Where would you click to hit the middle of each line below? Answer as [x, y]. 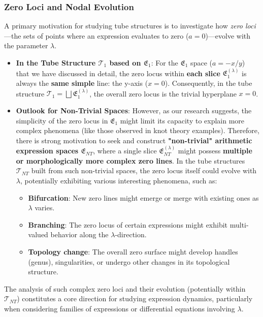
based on [125, 62]
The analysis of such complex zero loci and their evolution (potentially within [125, 288]
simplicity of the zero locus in [62, 120]
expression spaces [47, 151]
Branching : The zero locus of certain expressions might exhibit [128, 224]
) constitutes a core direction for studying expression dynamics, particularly [135, 298]
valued [38, 234]
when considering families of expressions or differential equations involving [120, 308]
